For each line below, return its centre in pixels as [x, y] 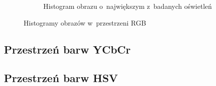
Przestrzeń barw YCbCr [67, 49]
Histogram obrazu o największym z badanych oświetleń [128, 6]
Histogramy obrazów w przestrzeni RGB [85, 22]
